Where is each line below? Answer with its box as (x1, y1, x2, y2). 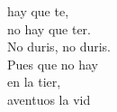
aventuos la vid (7, 89, 91, 108)
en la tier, (7, 72, 61, 91)
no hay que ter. (7, 19, 91, 38)
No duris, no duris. (7, 37, 111, 56)
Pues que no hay (7, 54, 98, 73)
